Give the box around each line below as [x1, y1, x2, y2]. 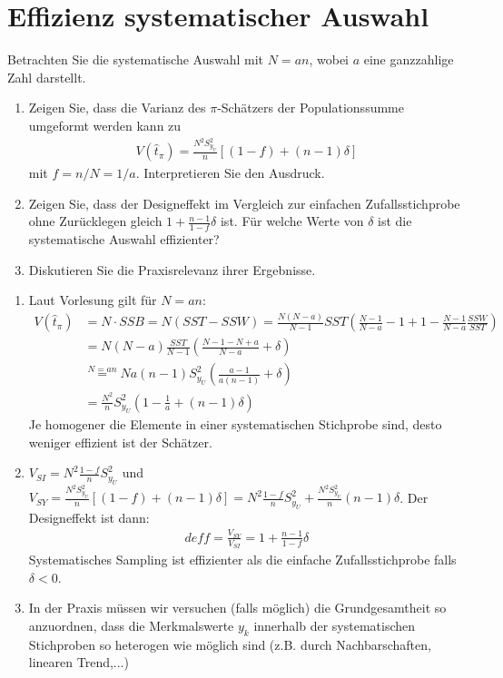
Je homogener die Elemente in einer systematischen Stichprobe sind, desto [28, 414, 442, 433]
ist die [378, 211, 412, 231]
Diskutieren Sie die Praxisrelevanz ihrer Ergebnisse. [28, 260, 316, 279]
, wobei [309, 50, 349, 69]
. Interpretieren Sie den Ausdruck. [135, 163, 325, 182]
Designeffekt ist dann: [28, 507, 150, 526]
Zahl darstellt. [7, 67, 86, 86]
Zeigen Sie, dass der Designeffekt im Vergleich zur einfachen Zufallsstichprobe [28, 193, 460, 212]
